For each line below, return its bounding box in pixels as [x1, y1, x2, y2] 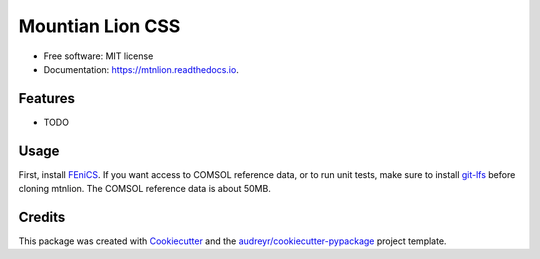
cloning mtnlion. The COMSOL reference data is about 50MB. [18, 183, 272, 195]
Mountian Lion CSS [18, 15, 181, 37]
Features [18, 90, 75, 107]
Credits [18, 208, 66, 225]
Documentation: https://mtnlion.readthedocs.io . [43, 63, 239, 75]
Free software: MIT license [43, 50, 154, 62]
